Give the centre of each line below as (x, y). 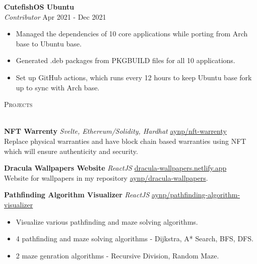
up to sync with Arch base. (58, 87)
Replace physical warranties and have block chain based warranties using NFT (125, 141)
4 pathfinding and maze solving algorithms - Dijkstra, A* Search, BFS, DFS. (135, 239)
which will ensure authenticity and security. (71, 151)
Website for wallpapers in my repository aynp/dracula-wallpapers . (106, 177)
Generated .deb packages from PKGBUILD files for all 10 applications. (125, 60)
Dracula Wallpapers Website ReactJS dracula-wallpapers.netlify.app (115, 168)
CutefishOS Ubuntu (39, 7)
